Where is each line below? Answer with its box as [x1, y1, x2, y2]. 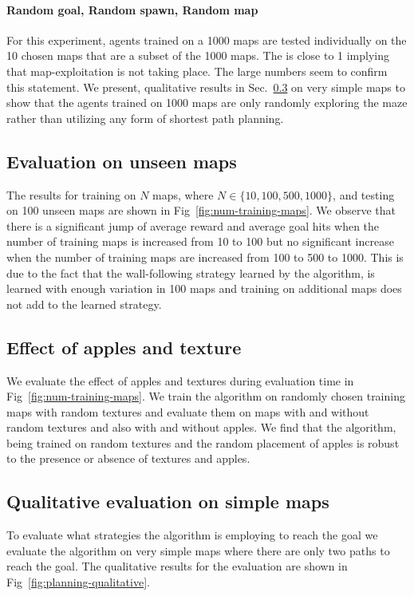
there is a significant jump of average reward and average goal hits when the [6, 217, 380, 234]
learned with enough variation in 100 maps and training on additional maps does [6, 280, 402, 297]
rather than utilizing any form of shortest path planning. [6, 109, 284, 126]
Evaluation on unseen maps [6, 148, 237, 173]
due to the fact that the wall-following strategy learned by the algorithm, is [6, 264, 375, 281]
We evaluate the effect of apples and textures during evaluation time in [6, 372, 354, 389]
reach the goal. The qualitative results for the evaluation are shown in [6, 558, 348, 574]
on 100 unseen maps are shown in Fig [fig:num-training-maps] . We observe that [6, 202, 396, 219]
